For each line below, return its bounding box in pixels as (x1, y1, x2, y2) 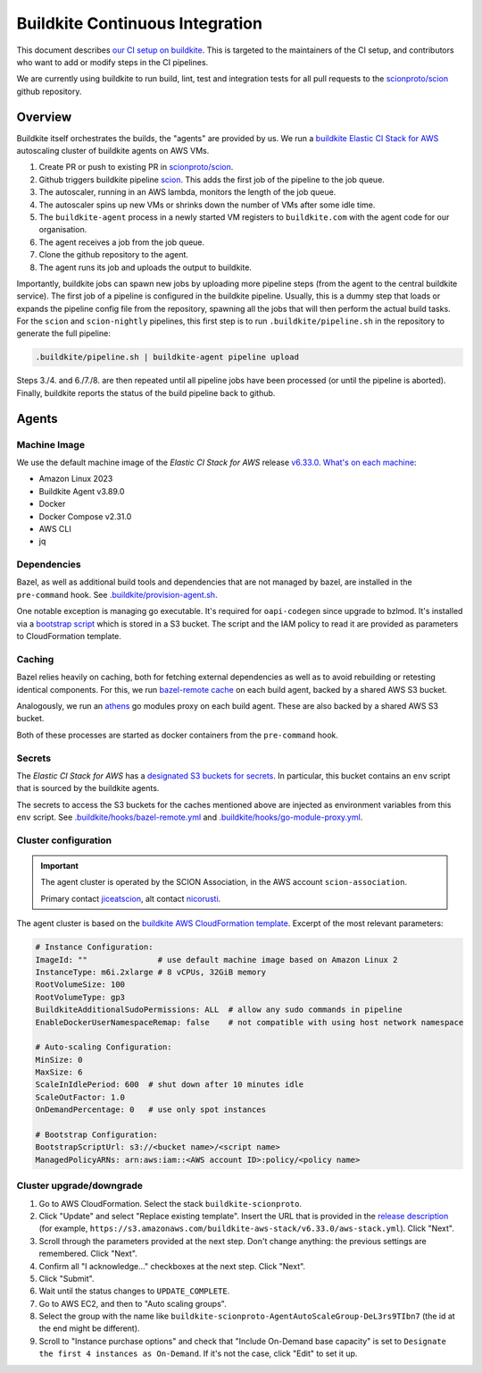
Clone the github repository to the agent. (38, 249, 189, 260)
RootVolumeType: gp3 (35, 992, 125, 1002)
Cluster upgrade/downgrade (16, 1180, 143, 1192)
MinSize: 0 (35, 1055, 83, 1065)
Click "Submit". (38, 1273, 95, 1284)
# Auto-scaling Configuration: (35, 1042, 173, 1052)
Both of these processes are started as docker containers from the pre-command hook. (16, 729, 339, 740)
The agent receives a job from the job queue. (38, 237, 205, 248)
